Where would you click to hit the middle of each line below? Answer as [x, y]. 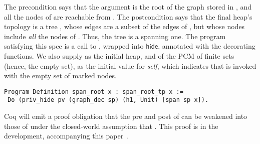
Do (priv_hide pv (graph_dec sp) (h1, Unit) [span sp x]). [108, 100]
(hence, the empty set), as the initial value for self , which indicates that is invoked [130, 65]
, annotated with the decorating [207, 46]
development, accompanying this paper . [67, 136]
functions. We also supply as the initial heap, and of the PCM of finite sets [119, 55]
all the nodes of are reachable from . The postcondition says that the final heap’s [128, 16]
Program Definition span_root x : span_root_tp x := [94, 92]
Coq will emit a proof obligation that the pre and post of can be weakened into [126, 116]
